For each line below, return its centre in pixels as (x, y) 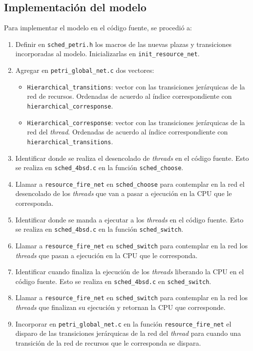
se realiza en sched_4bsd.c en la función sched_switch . (99, 229)
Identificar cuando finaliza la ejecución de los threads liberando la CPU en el (130, 272)
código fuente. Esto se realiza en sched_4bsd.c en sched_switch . (113, 281)
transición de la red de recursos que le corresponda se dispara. (108, 342)
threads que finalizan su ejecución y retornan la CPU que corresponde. (120, 307)
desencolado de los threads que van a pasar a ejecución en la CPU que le (124, 193)
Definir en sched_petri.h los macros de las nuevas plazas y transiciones (124, 44)
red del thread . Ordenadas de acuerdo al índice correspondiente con (127, 132)
